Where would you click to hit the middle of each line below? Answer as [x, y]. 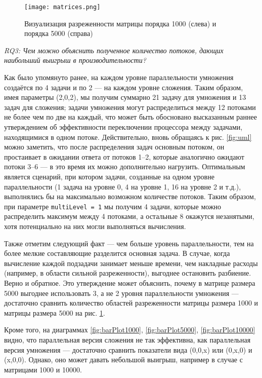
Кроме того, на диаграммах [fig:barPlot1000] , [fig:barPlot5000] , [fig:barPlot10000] [130, 330]
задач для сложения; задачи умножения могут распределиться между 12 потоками [130, 107]
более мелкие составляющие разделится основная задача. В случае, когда [117, 253]
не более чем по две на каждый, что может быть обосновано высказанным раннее [130, 117]
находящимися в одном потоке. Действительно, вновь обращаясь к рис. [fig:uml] [128, 137]
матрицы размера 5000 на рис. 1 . [55, 312]
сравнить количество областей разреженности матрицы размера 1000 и [149, 303]
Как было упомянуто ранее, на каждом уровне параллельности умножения [119, 77]
